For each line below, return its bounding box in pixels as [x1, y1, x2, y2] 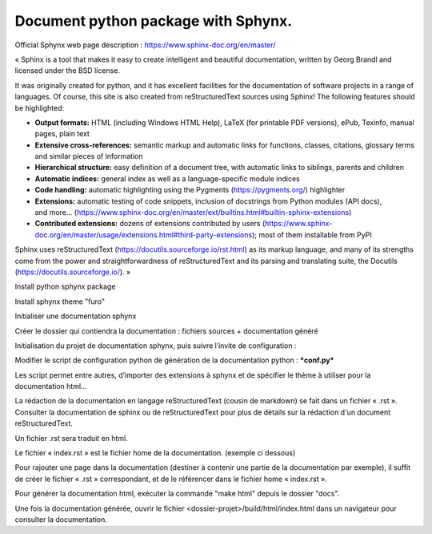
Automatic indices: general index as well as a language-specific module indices [34, 173, 300, 184]
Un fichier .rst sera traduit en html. [14, 433, 128, 443]
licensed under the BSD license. [14, 66, 120, 75]
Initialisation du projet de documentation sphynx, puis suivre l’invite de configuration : [14, 341, 297, 350]
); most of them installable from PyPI [252, 229, 372, 240]
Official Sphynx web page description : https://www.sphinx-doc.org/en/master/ [14, 40, 276, 50]
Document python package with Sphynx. [14, 12, 293, 30]
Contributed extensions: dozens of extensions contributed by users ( [34, 219, 266, 229]
